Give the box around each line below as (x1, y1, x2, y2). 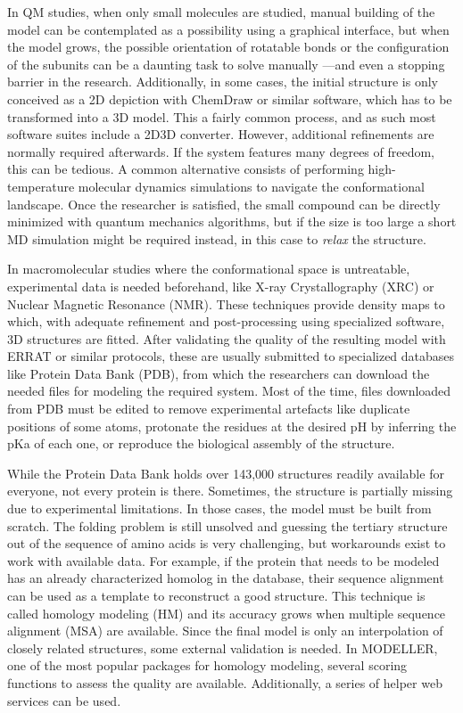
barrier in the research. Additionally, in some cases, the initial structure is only (7, 72, 438, 91)
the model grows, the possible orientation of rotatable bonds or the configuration (7, 37, 450, 56)
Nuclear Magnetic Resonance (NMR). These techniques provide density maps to (7, 294, 445, 313)
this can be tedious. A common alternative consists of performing (7, 160, 364, 178)
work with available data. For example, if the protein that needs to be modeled (7, 551, 440, 570)
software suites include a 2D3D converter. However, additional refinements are (7, 125, 434, 143)
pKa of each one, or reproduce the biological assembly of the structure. (7, 434, 395, 453)
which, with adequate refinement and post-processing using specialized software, (7, 312, 445, 331)
